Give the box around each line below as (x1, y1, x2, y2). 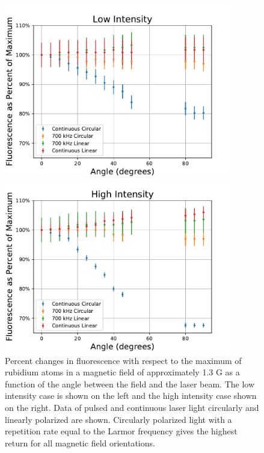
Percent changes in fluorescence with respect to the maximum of (5, 354, 242, 366)
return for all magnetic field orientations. (5, 436, 155, 449)
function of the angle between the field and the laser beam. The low (5, 377, 255, 390)
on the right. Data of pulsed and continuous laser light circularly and (5, 401, 259, 413)
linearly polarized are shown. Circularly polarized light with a (5, 413, 232, 425)
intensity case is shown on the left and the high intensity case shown (5, 389, 257, 402)
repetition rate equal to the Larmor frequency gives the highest (5, 425, 238, 437)
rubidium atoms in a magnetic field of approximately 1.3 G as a (5, 366, 240, 378)
